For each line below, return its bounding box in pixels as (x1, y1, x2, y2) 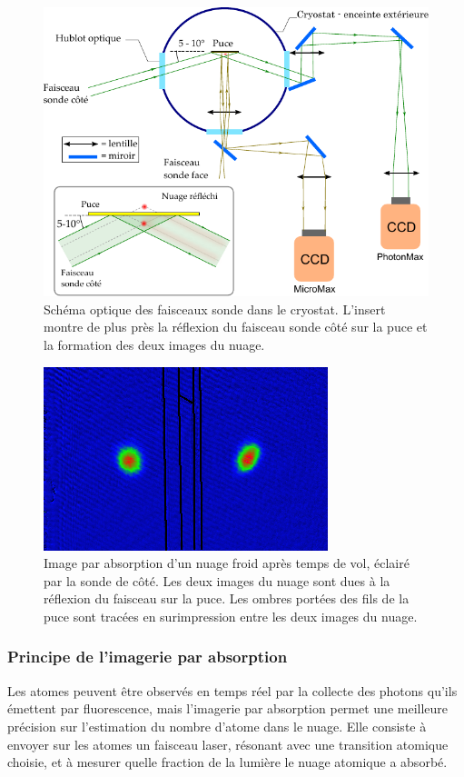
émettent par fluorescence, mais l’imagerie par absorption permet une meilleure (7, 699, 449, 718)
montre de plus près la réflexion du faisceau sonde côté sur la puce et (44, 317, 428, 336)
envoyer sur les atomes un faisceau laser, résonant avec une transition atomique (7, 734, 449, 753)
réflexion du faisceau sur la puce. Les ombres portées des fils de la (44, 589, 410, 608)
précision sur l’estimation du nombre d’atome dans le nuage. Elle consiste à (7, 716, 427, 735)
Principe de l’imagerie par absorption (7, 645, 288, 668)
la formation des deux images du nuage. (44, 334, 265, 354)
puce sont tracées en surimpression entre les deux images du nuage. (44, 606, 418, 625)
